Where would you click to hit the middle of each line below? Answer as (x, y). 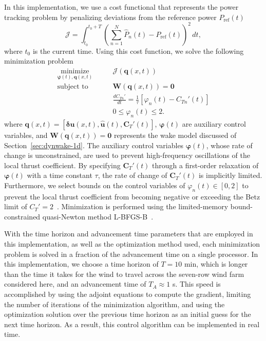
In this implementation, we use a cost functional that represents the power (121, 7)
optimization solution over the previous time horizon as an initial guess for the (128, 314)
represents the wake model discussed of (175, 135)
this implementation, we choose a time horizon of (81, 264)
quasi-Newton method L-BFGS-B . (98, 216)
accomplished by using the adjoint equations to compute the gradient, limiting (128, 294)
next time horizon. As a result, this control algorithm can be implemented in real (132, 324)
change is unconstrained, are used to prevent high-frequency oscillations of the (127, 155)
